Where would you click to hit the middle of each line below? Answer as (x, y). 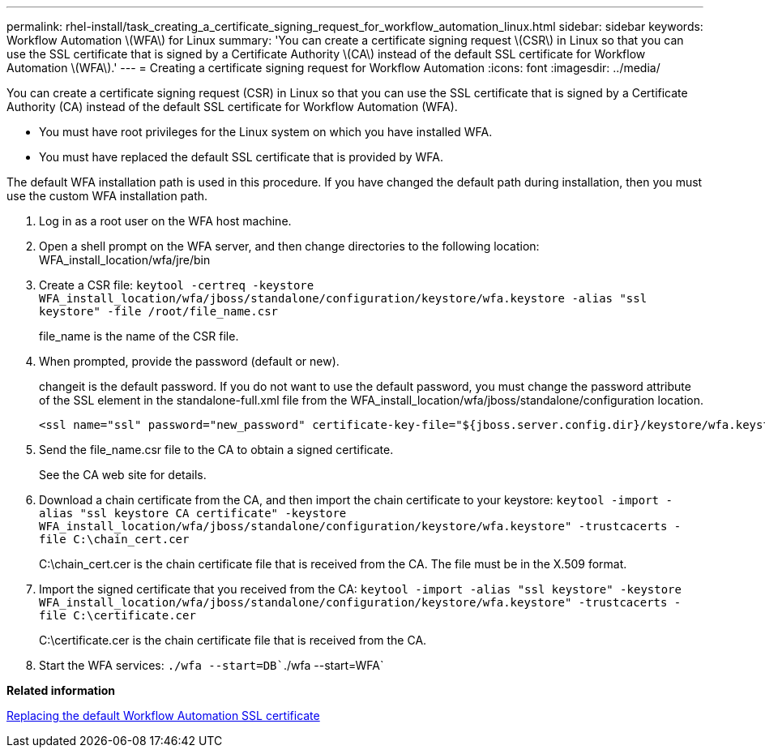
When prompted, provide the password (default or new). (189, 361)
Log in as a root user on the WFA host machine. (165, 221)
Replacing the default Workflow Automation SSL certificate (163, 715)
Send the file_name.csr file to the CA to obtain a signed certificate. (216, 450)
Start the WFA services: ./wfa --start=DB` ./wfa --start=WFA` (212, 665)
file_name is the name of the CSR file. (139, 336)
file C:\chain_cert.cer (114, 539)
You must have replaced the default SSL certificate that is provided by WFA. (241, 157)
